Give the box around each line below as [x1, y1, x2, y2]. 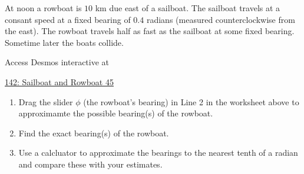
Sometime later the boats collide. [5, 36, 124, 48]
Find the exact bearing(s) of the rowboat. [18, 126, 169, 139]
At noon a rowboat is [5, 2, 82, 14]
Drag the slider [18, 95, 73, 108]
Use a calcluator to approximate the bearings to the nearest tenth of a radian [18, 146, 298, 159]
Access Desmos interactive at [5, 56, 110, 68]
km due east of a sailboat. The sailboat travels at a [95, 2, 280, 14]
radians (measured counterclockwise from [146, 13, 295, 25]
